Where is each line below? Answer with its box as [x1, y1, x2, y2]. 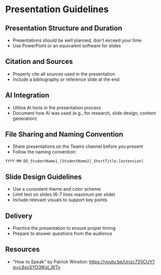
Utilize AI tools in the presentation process [12, 104, 101, 110]
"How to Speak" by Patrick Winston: [12, 258, 88, 265]
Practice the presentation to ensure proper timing [12, 225, 116, 231]
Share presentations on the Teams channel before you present [12, 143, 143, 149]
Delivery [5, 211, 33, 220]
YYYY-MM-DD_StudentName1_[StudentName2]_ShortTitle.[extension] [5, 159, 144, 164]
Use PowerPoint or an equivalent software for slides [12, 43, 122, 49]
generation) [12, 115, 37, 121]
